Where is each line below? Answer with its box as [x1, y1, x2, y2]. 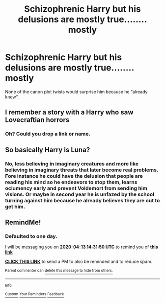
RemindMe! [5, 218, 41, 226]
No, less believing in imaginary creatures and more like [5, 160, 139, 167]
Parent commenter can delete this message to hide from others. [5, 268, 113, 273]
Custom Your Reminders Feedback [5, 291, 64, 297]
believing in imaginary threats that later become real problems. [5, 166, 159, 173]
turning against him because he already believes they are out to [5, 197, 160, 204]
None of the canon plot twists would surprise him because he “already [5, 89, 148, 94]
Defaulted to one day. [5, 233, 57, 239]
